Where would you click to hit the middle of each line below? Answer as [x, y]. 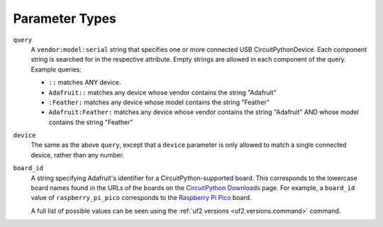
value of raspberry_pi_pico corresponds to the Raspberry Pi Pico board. [141, 198]
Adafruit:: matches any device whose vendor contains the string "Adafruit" [162, 92]
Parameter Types [65, 18]
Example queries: [56, 69]
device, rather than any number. [77, 155]
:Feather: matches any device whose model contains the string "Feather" [159, 102]
